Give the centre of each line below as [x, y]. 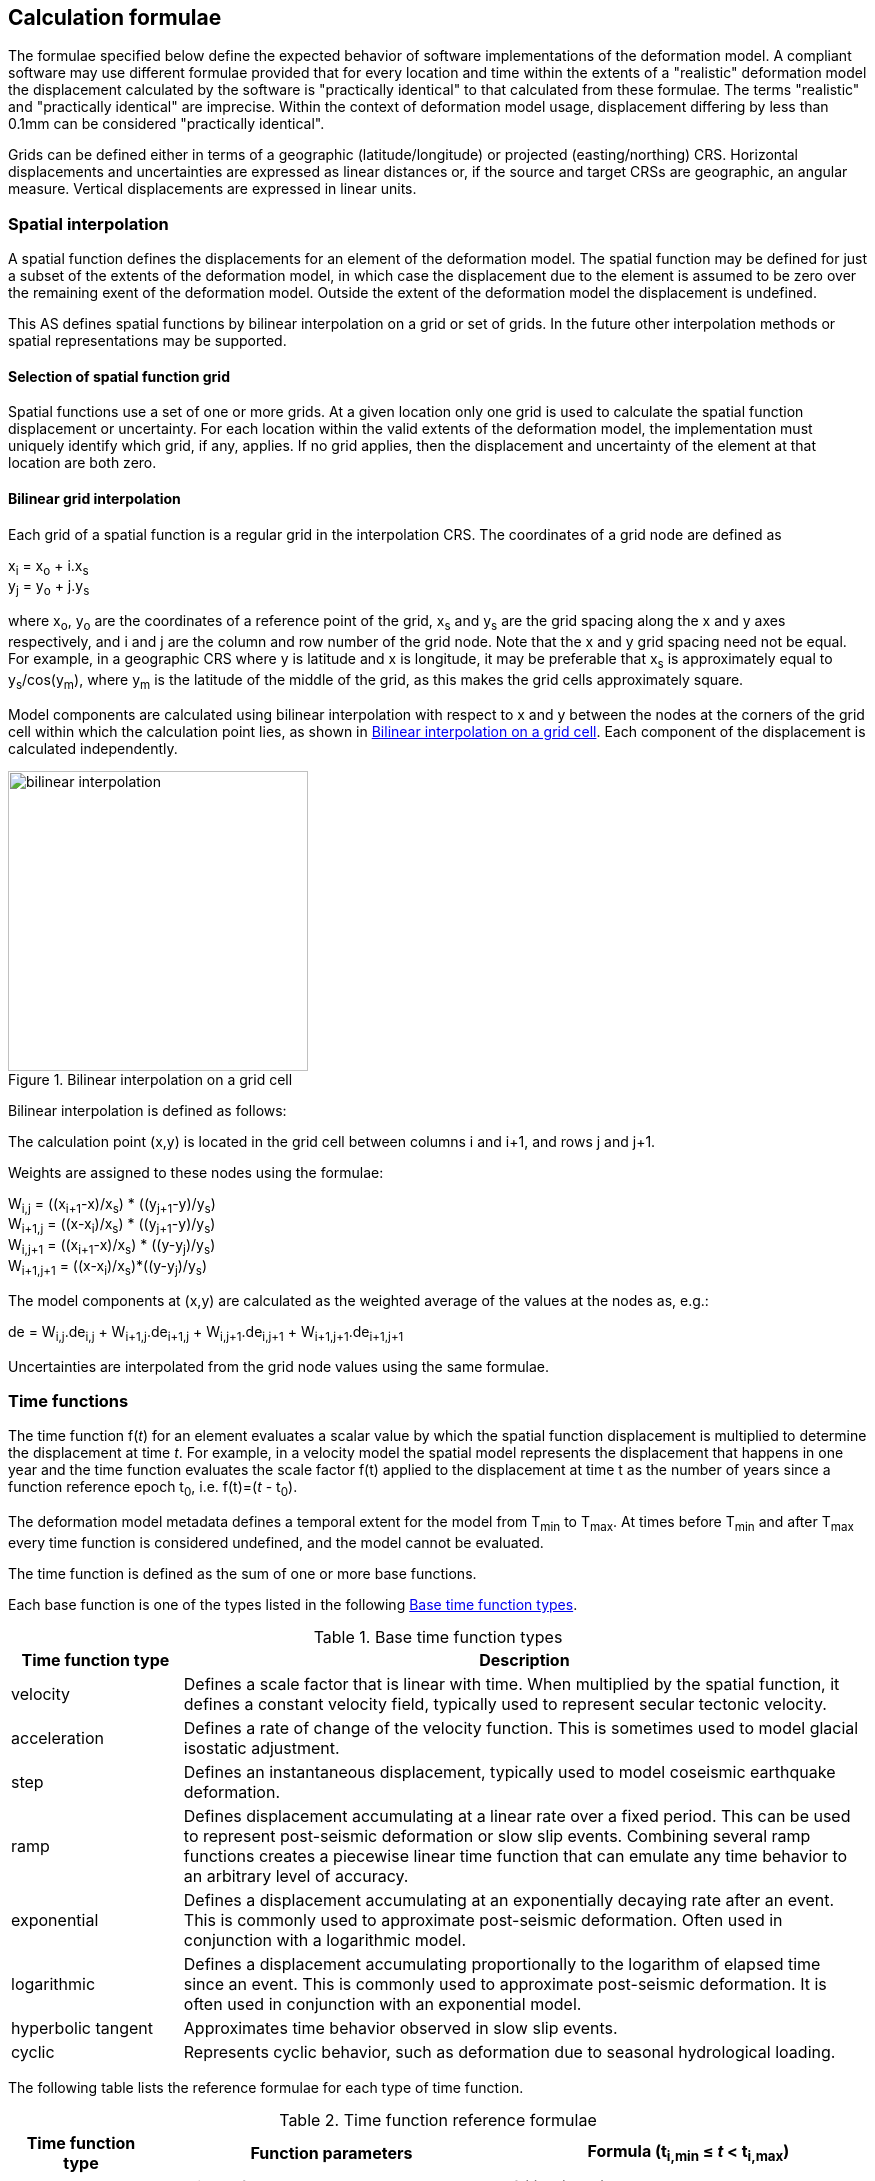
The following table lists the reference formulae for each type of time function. [266, 2087]
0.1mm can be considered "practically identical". [166, 124]
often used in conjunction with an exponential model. [382, 2003]
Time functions [68, 1400]
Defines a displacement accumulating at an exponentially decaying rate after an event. [509, 1899]
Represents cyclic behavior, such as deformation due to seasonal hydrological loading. [509, 2051]
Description [524, 1659]
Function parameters [331, 2152]
